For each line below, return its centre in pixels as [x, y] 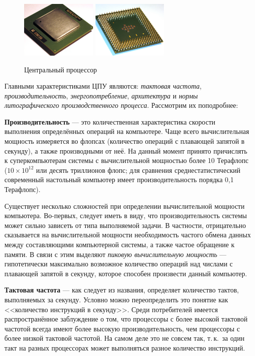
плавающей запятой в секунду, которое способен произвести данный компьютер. [126, 273]
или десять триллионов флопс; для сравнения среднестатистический [138, 170]
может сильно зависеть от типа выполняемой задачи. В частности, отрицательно [125, 225]
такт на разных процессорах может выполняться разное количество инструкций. [125, 347]
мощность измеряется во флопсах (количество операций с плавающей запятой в [125, 141]
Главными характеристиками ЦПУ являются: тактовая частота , [103, 86]
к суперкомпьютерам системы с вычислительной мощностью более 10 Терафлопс [127, 160]
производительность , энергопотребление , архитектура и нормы [101, 95]
